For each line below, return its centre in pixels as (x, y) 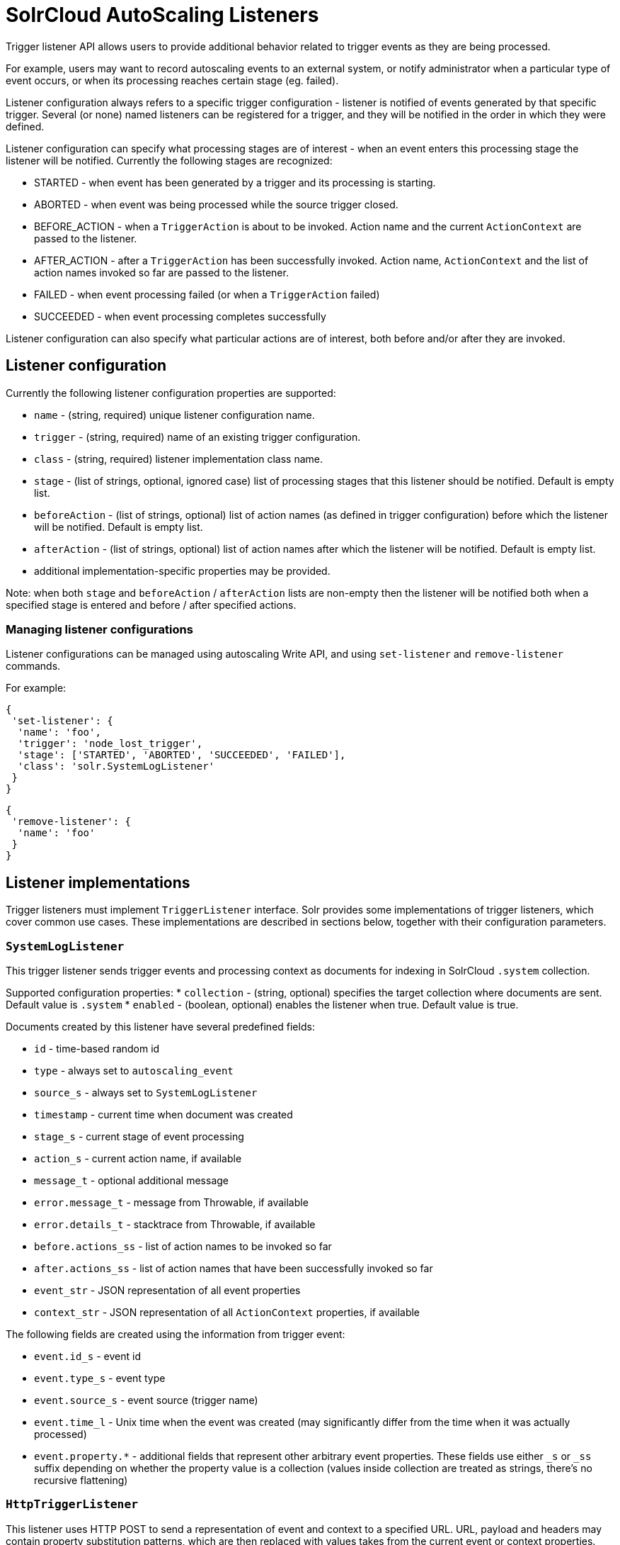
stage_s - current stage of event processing (139, 1136)
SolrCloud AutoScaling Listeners (162, 15)
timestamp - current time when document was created (163, 1114)
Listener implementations (98, 882)
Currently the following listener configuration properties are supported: (171, 393)
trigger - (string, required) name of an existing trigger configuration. (197, 437)
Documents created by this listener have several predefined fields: (160, 1026)
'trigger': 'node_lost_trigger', (110, 744)
